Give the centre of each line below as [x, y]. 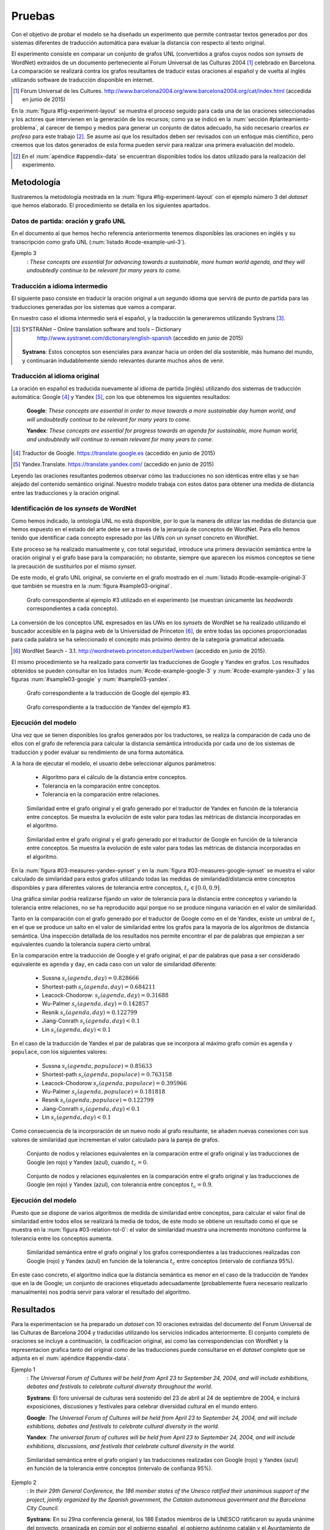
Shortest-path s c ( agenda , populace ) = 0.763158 [107, 1075]
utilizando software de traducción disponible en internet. [82, 80]
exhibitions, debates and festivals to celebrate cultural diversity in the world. [123, 1426]
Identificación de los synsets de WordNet [74, 509]
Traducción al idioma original [55, 376]
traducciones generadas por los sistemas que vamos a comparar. [94, 307]
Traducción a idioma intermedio [60, 286]
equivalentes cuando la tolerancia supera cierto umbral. [82, 944]
